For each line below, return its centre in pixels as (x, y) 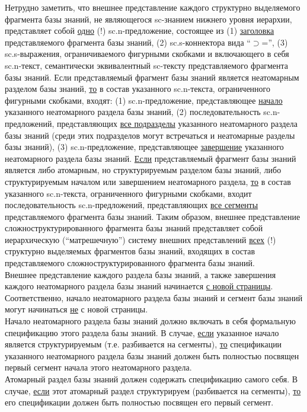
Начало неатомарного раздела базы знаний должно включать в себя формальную (150, 321)
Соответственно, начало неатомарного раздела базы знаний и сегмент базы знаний (154, 297)
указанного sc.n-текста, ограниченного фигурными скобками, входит (128, 193)
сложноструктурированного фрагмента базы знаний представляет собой (134, 228)
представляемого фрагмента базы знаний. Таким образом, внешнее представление (153, 216)
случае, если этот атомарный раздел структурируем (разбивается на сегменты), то (153, 390)
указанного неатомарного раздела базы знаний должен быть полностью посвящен (152, 355)
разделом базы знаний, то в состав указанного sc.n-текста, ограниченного (137, 89)
